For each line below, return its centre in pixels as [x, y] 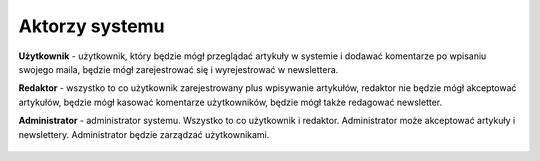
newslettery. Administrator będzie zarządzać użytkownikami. [144, 134]
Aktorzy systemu [91, 26]
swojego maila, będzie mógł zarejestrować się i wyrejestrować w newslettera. [178, 69]
